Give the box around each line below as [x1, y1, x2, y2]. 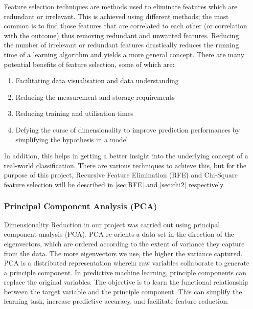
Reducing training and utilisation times [15, 108, 134, 118]
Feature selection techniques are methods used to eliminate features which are [4, 1, 238, 11]
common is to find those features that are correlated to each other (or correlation [4, 21, 247, 31]
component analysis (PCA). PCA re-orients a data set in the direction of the [4, 229, 234, 239]
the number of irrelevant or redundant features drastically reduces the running [4, 40, 239, 50]
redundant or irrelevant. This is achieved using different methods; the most [4, 11, 229, 21]
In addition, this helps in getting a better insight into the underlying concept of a [4, 151, 248, 161]
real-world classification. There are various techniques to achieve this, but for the [4, 160, 247, 170]
